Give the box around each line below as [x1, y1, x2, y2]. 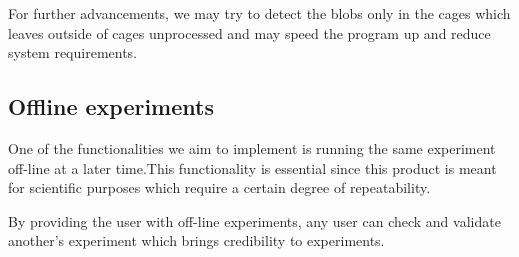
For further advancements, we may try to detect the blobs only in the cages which [8, 3, 511, 23]
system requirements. [8, 42, 138, 63]
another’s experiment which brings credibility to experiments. [8, 230, 385, 251]
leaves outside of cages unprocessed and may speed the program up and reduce [8, 22, 491, 43]
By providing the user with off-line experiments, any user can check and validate [8, 210, 501, 231]
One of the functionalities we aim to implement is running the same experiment [8, 137, 496, 158]
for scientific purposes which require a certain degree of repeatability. [8, 177, 431, 198]
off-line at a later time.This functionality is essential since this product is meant [8, 157, 497, 178]
